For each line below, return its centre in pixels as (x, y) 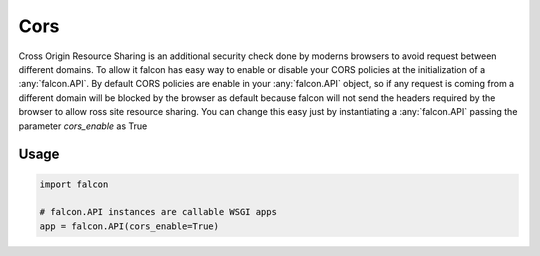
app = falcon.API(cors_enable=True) (129, 226)
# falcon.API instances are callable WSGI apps (158, 212)
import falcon (74, 184)
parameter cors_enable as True (83, 126)
